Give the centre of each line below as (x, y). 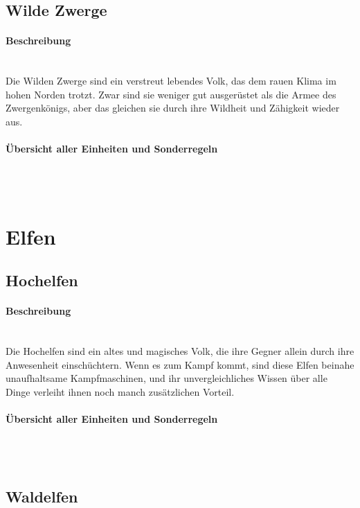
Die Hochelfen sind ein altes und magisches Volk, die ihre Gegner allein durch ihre (180, 351)
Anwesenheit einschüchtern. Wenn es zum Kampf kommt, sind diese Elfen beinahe (180, 364)
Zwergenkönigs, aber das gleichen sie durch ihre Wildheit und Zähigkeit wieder (173, 108)
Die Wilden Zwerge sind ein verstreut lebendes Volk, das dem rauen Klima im (171, 81)
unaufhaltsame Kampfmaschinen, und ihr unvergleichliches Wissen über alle (166, 378)
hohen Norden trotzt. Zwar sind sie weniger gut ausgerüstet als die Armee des (171, 94)
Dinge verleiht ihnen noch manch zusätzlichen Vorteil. (120, 391)
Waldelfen (42, 496)
